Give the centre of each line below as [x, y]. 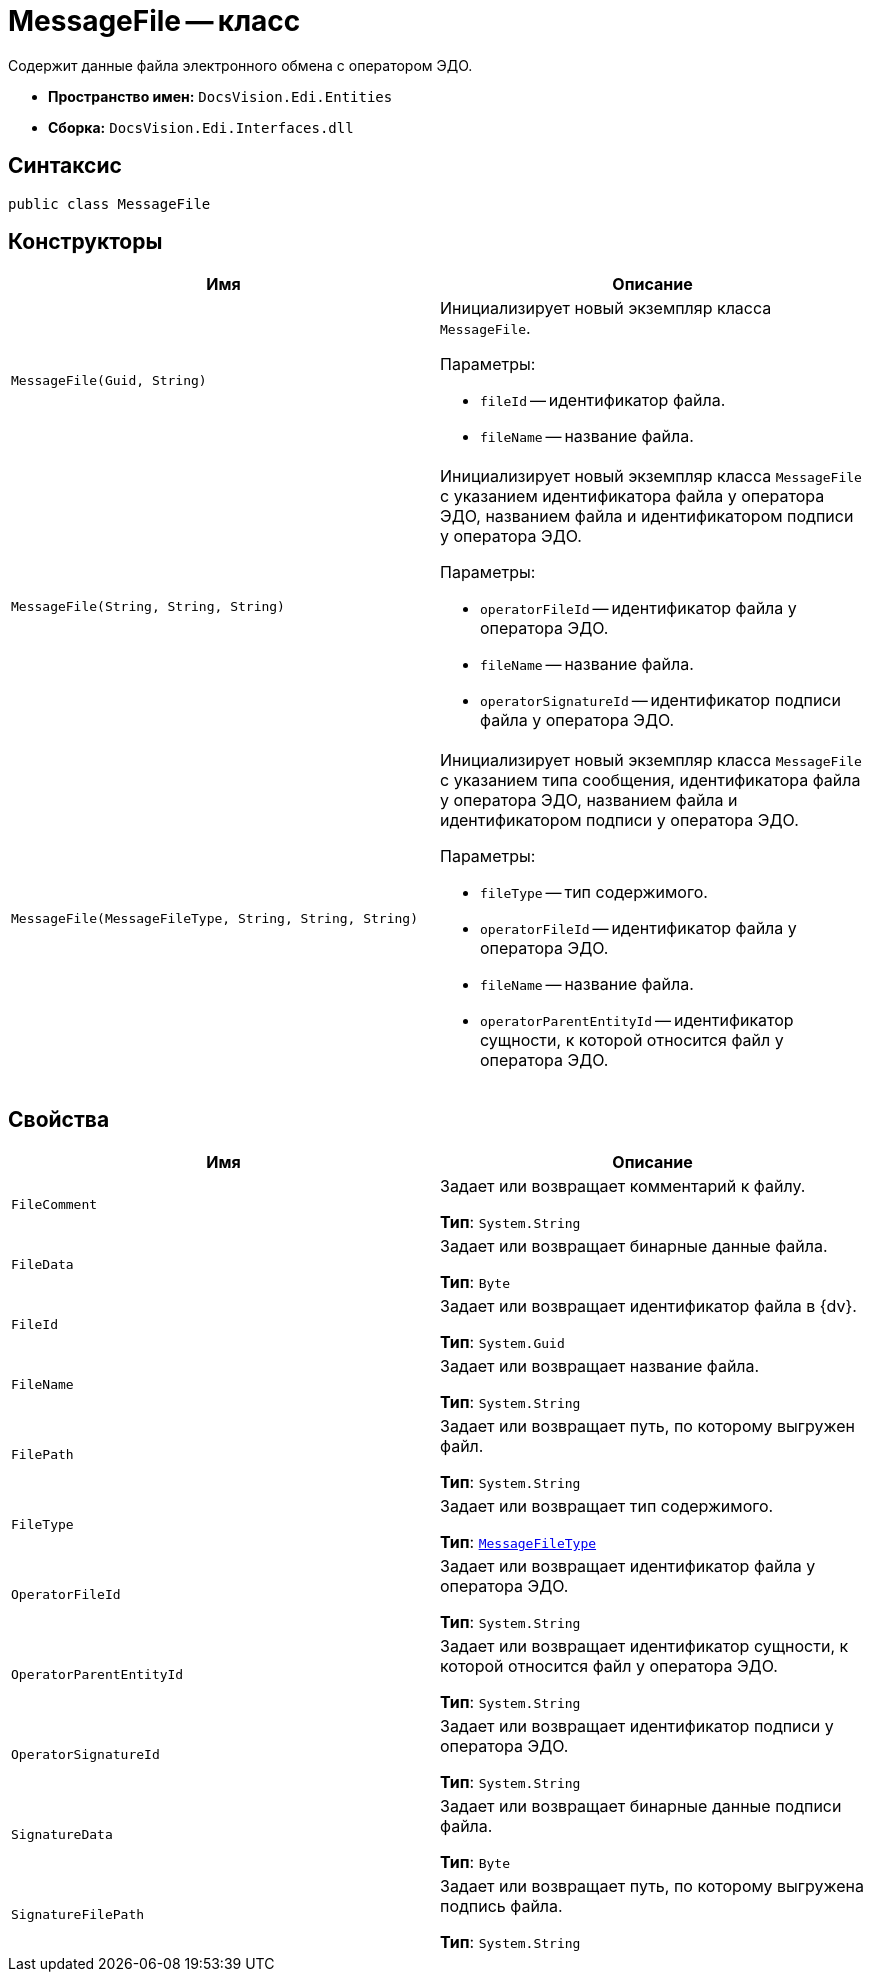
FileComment [54, 1204]
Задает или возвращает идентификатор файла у [628, 1566]
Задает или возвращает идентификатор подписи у [637, 1726]
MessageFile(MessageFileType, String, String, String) [214, 918]
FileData [42, 1264]
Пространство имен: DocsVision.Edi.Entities [220, 96]
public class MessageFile [109, 203]
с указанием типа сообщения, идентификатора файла [650, 780]
